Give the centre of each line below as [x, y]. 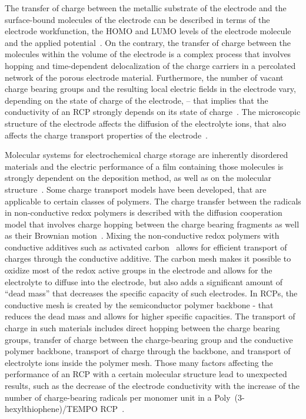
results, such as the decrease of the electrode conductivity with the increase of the [152, 385]
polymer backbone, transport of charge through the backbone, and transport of [148, 351]
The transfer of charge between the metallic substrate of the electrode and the [146, 8]
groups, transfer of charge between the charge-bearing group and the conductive [149, 339]
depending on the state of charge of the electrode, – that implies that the [137, 100]
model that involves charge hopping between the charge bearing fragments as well [152, 224]
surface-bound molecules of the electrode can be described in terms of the [137, 19]
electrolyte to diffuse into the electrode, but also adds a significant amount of [144, 281]
